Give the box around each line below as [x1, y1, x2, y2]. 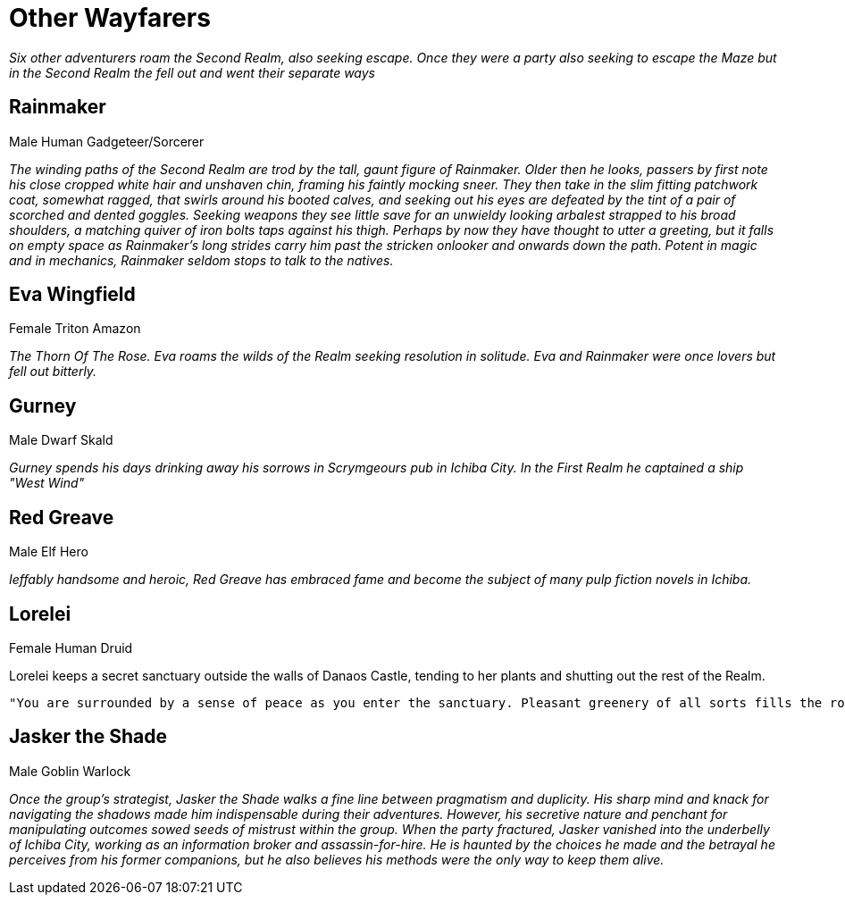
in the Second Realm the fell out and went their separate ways [9, 64, 375, 80]
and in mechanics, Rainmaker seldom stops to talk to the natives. [9, 252, 394, 268]
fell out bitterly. [9, 363, 97, 380]
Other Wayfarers [9, 3, 211, 33]
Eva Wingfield [9, 283, 136, 306]
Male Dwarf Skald [9, 432, 113, 448]
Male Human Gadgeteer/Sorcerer [9, 133, 205, 149]
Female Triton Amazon [9, 321, 141, 337]
